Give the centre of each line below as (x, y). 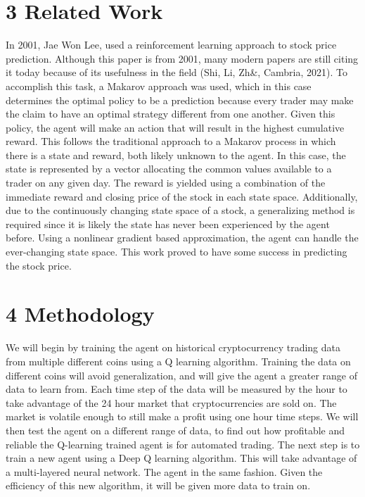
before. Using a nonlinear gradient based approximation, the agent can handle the (182, 238)
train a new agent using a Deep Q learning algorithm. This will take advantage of (181, 458)
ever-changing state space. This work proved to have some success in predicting (177, 252)
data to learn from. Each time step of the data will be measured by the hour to (177, 389)
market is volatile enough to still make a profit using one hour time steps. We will (182, 416)
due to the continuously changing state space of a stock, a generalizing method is (180, 210)
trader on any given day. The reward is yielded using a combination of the (166, 183)
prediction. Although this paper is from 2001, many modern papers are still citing (182, 58)
